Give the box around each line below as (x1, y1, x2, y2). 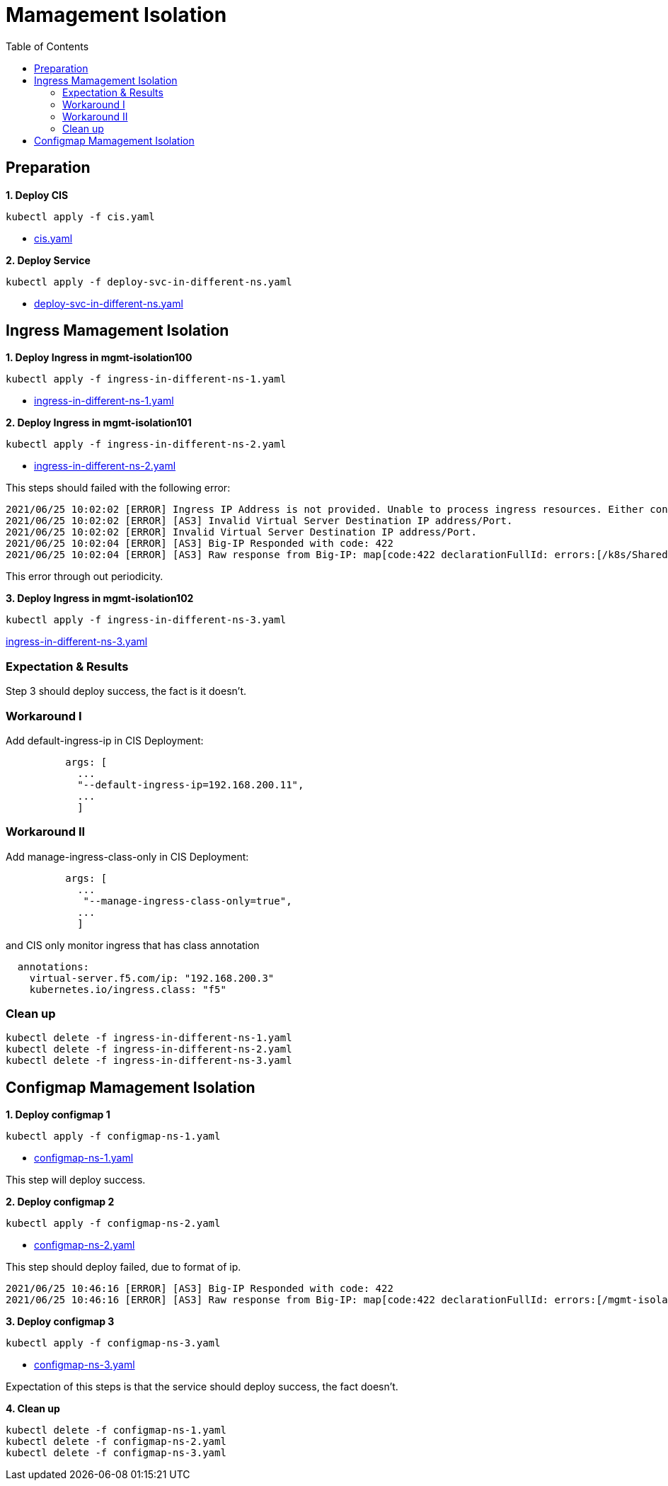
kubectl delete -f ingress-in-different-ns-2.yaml (6, 1043, 292, 1055)
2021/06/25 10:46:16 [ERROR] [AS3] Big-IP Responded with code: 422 (6, 1283, 393, 1295)
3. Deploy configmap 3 (6, 1315, 115, 1328)
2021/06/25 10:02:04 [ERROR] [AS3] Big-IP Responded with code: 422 (6, 538, 393, 550)
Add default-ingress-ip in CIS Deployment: (6, 734, 204, 747)
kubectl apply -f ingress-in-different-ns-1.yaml (6, 373, 287, 385)
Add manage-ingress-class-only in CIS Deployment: (6, 850, 249, 863)
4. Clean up (6, 1402, 60, 1415)
